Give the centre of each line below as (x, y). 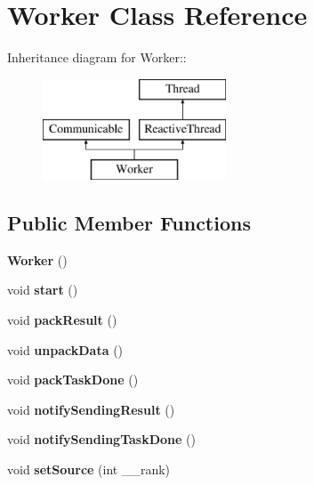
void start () (43, 290)
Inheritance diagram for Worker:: (97, 57)
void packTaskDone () (73, 380)
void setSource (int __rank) (89, 469)
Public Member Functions (129, 223)
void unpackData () (65, 349)
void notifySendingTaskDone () (101, 439)
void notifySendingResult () (91, 409)
